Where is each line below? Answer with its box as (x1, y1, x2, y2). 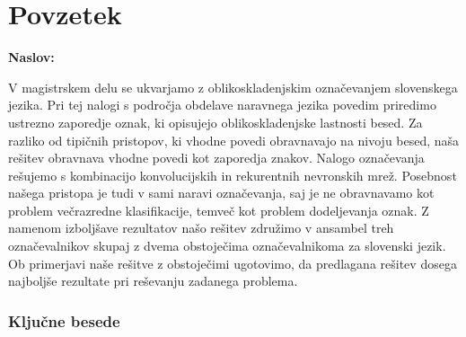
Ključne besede (8, 309, 120, 332)
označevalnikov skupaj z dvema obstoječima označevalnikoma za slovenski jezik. (8, 236, 446, 255)
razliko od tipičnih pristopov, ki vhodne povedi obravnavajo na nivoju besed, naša (8, 130, 460, 149)
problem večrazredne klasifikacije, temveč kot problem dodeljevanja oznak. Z (8, 200, 429, 219)
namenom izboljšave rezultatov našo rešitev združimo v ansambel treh (8, 218, 394, 237)
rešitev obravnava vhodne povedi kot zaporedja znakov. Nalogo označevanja (8, 148, 425, 167)
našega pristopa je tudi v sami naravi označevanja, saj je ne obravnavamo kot (8, 183, 435, 202)
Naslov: (8, 48, 55, 67)
